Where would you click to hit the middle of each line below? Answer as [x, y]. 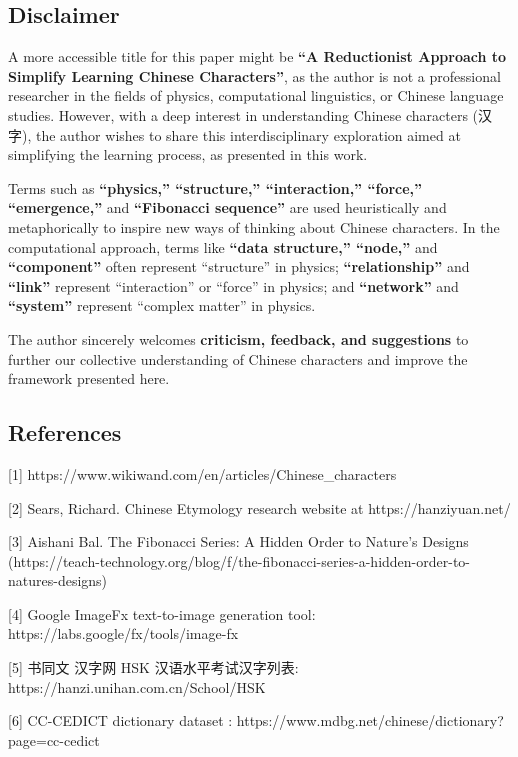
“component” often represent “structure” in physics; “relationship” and [239, 266]
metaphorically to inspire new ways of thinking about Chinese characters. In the [254, 226]
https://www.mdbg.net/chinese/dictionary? [370, 720]
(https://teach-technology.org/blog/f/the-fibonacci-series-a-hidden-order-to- [239, 560]
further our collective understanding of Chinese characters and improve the [238, 358]
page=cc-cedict [54, 739]
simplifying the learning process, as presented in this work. [188, 154]
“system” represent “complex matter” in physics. [162, 305]
